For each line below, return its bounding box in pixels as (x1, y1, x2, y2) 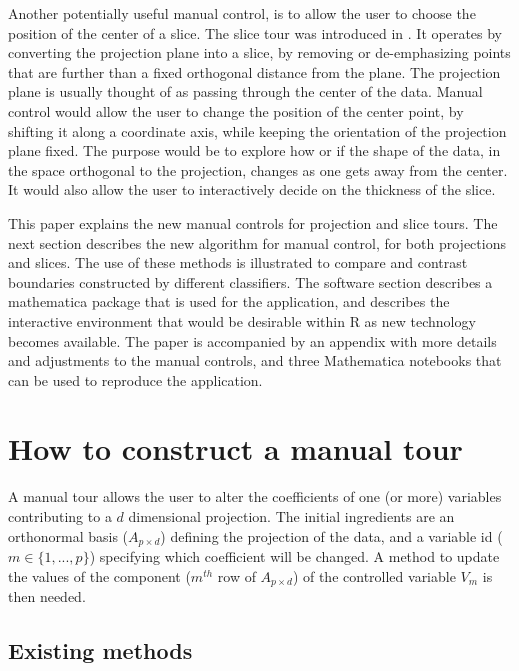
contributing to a (8, 506, 112, 526)
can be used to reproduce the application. (8, 369, 263, 390)
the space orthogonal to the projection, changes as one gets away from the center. (8, 159, 508, 180)
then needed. (8, 586, 86, 607)
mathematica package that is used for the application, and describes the (8, 291, 450, 312)
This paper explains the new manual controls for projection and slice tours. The (8, 212, 498, 233)
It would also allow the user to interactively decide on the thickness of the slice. (8, 179, 496, 200)
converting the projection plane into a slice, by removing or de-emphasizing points (8, 42, 511, 63)
